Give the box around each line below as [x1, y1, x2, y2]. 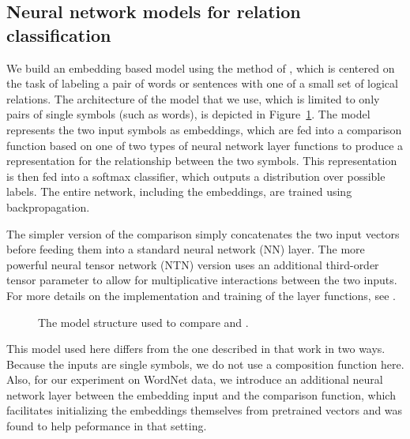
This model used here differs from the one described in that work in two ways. [6, 340, 386, 357]
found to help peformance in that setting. [6, 418, 207, 434]
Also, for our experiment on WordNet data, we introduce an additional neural [6, 371, 383, 388]
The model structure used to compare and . [38, 313, 249, 330]
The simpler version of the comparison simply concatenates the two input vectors [6, 225, 400, 242]
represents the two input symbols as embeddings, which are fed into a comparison [6, 121, 402, 137]
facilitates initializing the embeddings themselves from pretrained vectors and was [6, 402, 403, 418]
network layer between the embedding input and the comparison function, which [6, 386, 396, 403]
